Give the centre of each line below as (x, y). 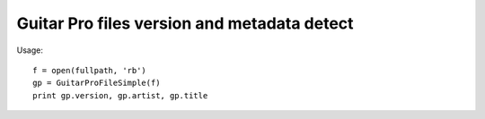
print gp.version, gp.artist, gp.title (120, 95)
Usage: (30, 50)
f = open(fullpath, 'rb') (90, 70)
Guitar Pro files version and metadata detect (185, 23)
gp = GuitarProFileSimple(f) (97, 83)
